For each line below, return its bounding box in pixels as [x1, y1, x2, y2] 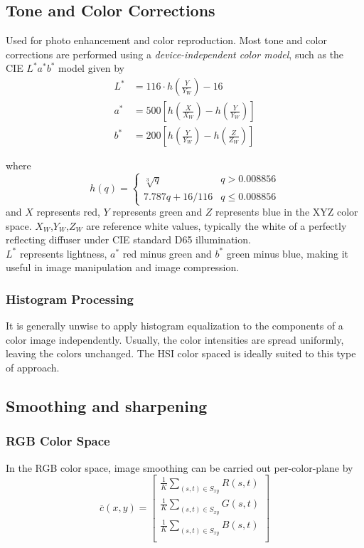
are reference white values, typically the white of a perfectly [86, 218, 347, 233]
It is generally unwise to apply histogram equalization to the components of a [6, 318, 343, 333]
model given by [58, 60, 124, 75]
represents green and [112, 204, 203, 219]
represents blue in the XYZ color [215, 204, 358, 219]
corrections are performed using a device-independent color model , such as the [6, 46, 344, 61]
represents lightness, [19, 246, 107, 260]
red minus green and [122, 246, 212, 260]
